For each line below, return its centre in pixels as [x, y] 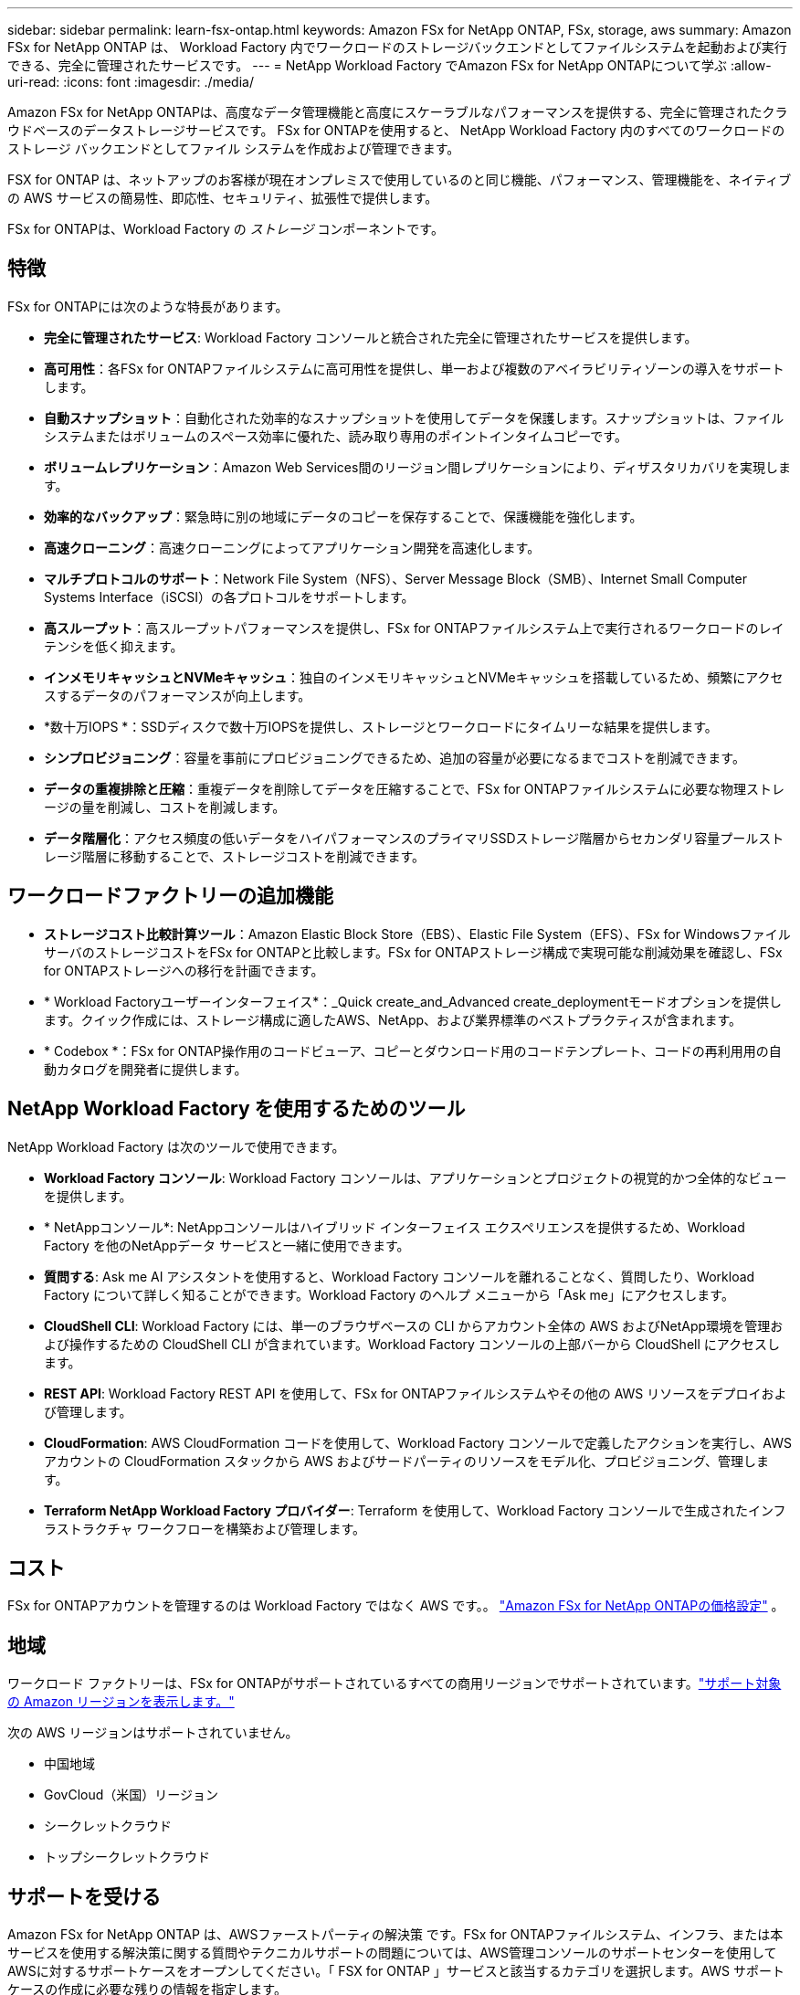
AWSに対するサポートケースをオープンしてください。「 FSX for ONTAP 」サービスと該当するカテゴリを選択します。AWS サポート [396, 1971]
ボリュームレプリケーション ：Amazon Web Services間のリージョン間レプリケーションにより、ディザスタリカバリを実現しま [417, 467]
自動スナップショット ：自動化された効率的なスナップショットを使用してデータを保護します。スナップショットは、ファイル [414, 417]
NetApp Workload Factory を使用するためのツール [237, 1109]
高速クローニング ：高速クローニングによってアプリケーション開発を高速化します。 [292, 547]
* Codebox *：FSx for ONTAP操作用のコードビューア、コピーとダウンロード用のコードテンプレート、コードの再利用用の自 [413, 1050]
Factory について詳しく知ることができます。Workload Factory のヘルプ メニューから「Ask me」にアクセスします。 [389, 1294]
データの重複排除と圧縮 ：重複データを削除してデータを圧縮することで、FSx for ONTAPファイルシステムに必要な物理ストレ [415, 788]
